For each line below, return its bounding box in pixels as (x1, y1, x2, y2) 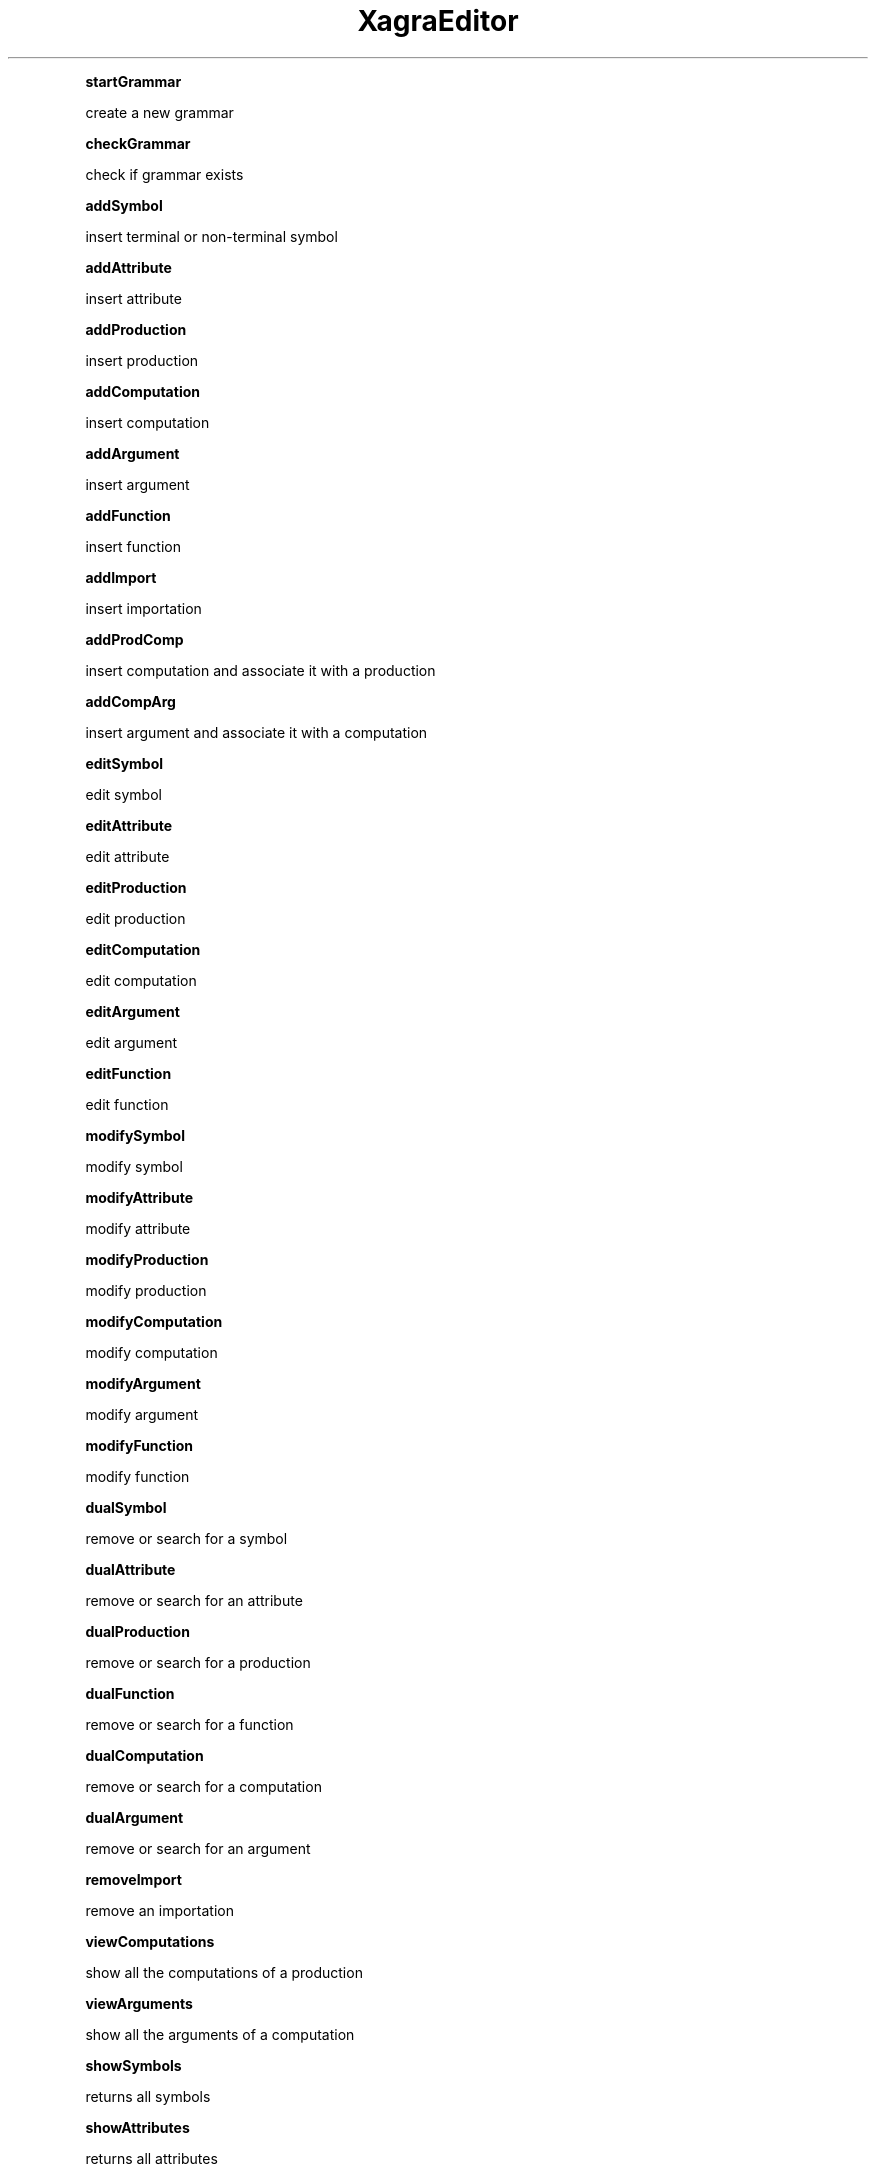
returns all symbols (85, 2087, 211, 2105)
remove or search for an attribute (85, 1591, 303, 1609)
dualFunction (85, 1684, 175, 1702)
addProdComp (85, 630, 184, 648)
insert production (85, 351, 199, 369)
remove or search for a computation (85, 1777, 322, 1795)
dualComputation (85, 1746, 204, 1764)
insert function (85, 537, 181, 555)
